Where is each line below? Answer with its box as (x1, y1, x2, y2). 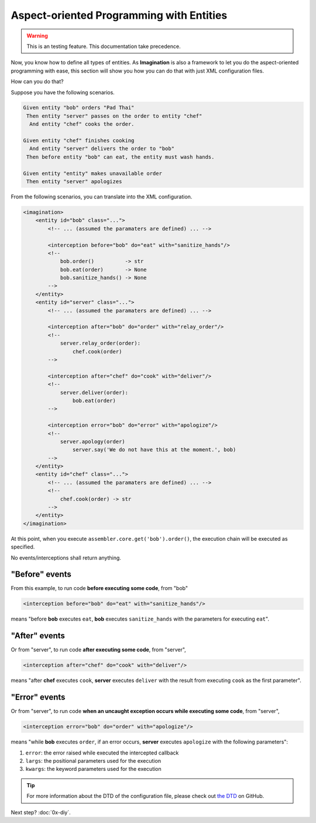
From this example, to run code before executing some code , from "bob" (11, 585, 188, 592)
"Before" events (11, 570, 71, 579)
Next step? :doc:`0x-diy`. (11, 808, 71, 816)
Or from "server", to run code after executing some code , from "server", (11, 646, 187, 653)
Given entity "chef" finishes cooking (23, 138, 135, 144)
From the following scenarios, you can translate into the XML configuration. (11, 193, 193, 200)
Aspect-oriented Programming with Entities (11, 9, 228, 22)
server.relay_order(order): (60, 340, 140, 347)
